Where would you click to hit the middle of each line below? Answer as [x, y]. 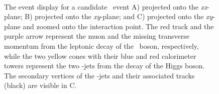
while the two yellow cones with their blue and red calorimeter [100, 56]
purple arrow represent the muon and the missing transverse [97, 36]
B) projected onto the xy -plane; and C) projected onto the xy [119, 16]
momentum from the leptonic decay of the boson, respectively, [101, 45]
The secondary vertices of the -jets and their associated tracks [99, 75]
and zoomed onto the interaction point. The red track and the [118, 26]
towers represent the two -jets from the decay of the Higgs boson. [104, 66]
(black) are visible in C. [40, 85]
